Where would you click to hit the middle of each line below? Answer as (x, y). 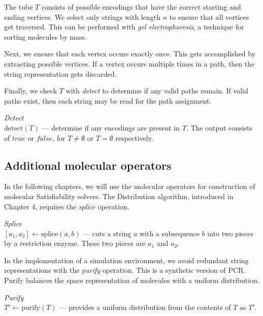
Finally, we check (31, 91)
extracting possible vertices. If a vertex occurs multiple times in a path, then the (129, 63)
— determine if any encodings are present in (111, 127)
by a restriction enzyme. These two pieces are (75, 243)
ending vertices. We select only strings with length (82, 17)
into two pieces (230, 233)
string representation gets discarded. (60, 73)
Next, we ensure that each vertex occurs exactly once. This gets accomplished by (130, 54)
